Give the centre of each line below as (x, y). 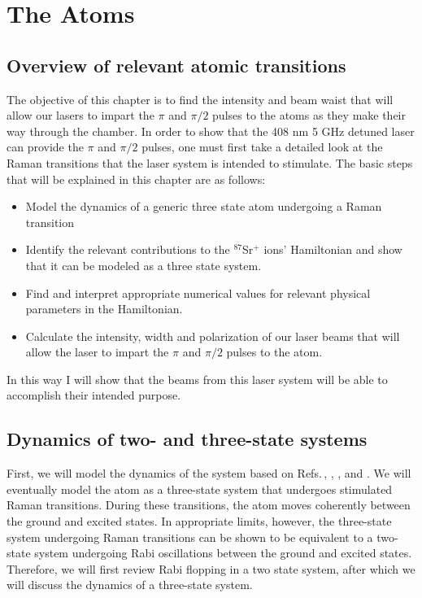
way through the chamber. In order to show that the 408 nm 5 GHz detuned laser (211, 131)
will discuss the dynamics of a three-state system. (130, 585)
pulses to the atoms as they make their (309, 115)
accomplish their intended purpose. (94, 395)
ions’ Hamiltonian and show (333, 249)
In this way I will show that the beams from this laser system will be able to (197, 379)
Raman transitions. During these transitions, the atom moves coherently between (209, 505)
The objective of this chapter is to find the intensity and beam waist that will (200, 99)
